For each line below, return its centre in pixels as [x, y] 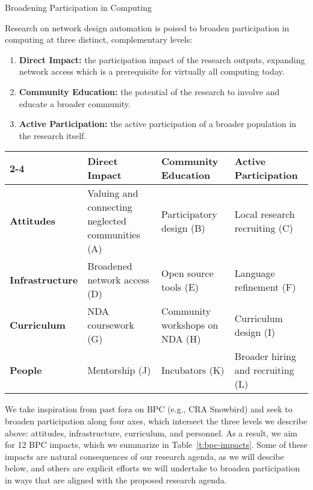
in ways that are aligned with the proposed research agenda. [116, 479]
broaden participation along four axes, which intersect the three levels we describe [156, 420]
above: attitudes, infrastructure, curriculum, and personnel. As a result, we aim [151, 433]
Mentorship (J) [119, 370]
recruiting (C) [264, 228]
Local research [265, 214]
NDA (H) [181, 339]
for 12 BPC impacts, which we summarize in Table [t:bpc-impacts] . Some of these [156, 445]
